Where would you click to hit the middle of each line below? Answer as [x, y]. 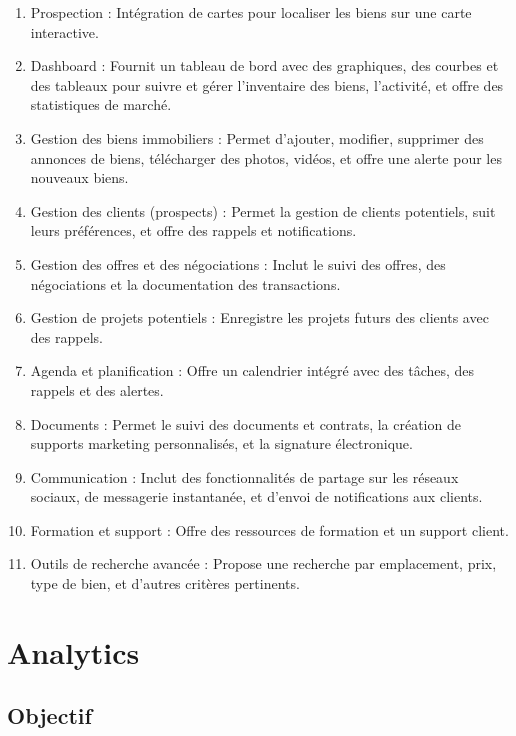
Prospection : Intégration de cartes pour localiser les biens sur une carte [251, 12]
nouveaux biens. [79, 177]
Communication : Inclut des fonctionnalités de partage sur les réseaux [244, 476]
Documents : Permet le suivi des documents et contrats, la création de [245, 423]
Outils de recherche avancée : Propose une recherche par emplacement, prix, [263, 563]
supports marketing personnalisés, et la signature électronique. [221, 443]
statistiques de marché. [101, 104]
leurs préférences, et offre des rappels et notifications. [193, 230]
